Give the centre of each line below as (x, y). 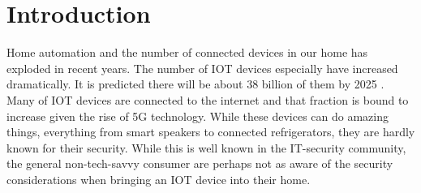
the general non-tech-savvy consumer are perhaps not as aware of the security (200, 163)
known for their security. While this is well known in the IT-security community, (206, 147)
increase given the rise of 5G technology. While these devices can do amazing (198, 116)
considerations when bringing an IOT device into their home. (159, 179)
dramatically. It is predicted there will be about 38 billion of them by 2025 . (195, 84)
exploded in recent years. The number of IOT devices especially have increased (202, 68)
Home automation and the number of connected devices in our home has (187, 52)
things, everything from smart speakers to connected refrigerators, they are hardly (211, 132)
